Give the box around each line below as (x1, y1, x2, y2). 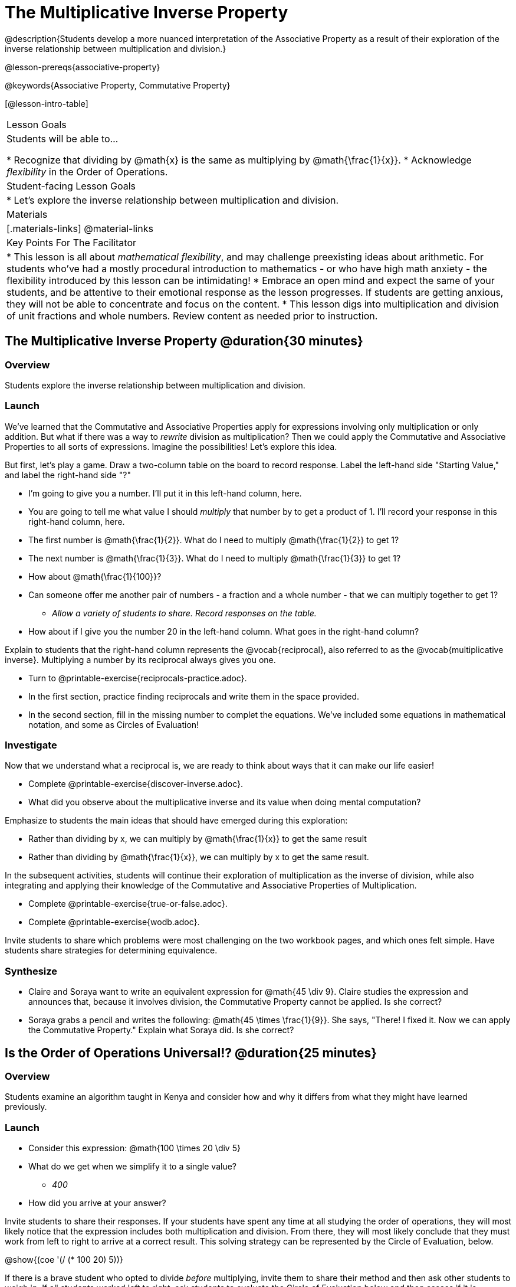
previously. (5, 1102, 47, 1112)
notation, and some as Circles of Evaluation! (28, 719, 199, 730)
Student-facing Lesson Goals (6, 179, 136, 192)
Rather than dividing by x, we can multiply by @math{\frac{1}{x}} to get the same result (28, 834, 367, 844)
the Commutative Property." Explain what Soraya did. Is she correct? (28, 1025, 294, 1036)
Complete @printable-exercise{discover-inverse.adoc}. (28, 779, 244, 789)
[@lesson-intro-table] (5, 98, 88, 109)
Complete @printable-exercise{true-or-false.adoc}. (28, 899, 228, 909)
